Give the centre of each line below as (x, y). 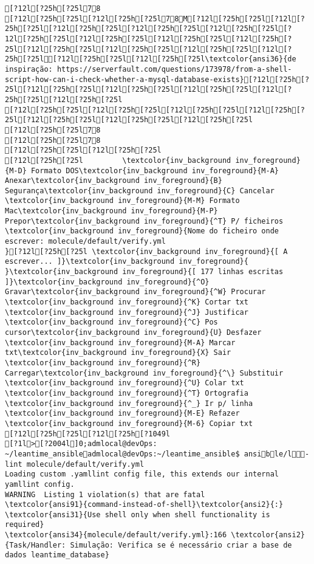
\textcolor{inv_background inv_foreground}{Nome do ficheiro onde (142, 231)
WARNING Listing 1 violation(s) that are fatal (105, 494)
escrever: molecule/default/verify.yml (85, 242)
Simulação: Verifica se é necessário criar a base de (181, 545)
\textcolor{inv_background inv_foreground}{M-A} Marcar (120, 342)
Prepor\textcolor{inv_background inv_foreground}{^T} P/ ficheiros (144, 221)
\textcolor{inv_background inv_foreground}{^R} (103, 363)
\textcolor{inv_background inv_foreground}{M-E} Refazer (122, 414)
